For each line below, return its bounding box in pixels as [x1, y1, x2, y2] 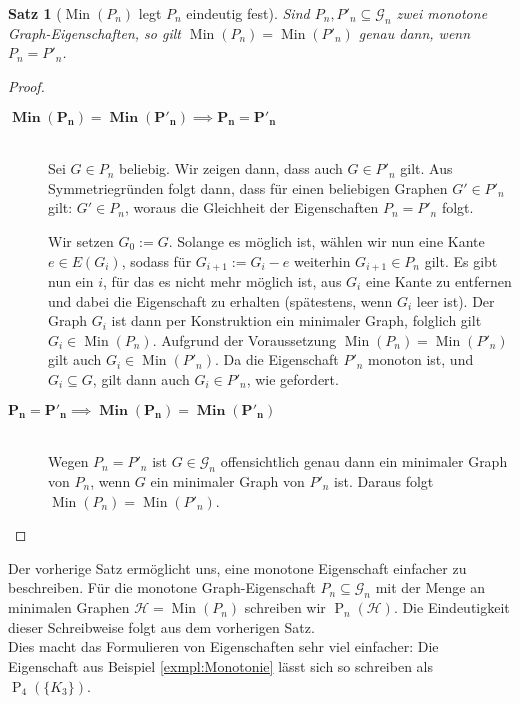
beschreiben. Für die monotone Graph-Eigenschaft [8, 577, 316, 598]
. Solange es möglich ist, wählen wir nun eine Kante [168, 230, 485, 251]
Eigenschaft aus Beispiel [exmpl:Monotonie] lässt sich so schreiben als [8, 655, 433, 676]
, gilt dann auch [92, 368, 190, 389]
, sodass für [121, 250, 192, 271]
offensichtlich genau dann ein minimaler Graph [220, 451, 508, 472]
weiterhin [294, 250, 351, 271]
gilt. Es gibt [424, 250, 498, 271]
